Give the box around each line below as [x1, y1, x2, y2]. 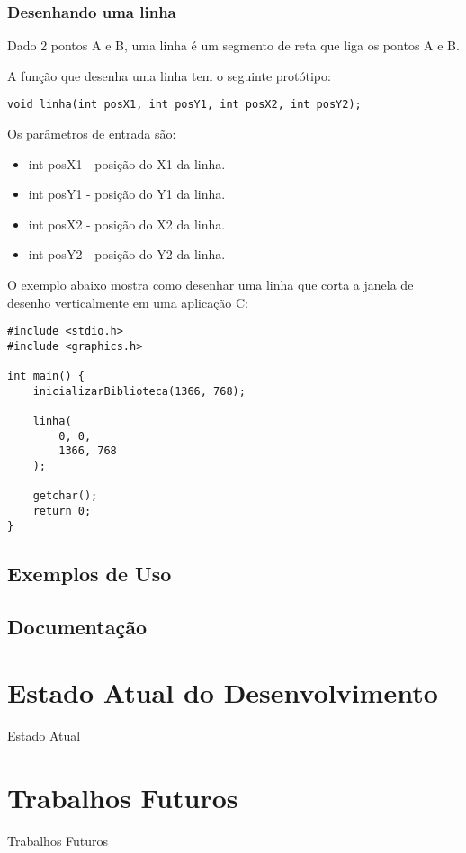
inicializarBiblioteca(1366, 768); [32, 384, 246, 398]
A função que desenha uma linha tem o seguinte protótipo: [7, 66, 331, 85]
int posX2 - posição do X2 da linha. [28, 214, 226, 233]
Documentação [7, 612, 148, 640]
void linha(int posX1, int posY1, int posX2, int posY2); [7, 98, 362, 112]
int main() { [7, 370, 85, 383]
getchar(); [32, 489, 98, 503]
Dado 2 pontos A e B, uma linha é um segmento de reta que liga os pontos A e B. [7, 36, 460, 55]
